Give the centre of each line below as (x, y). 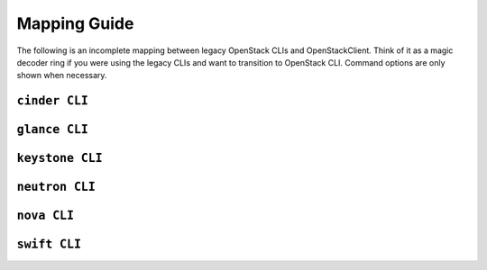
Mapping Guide (75, 23)
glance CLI (53, 130)
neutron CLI (56, 187)
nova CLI (46, 216)
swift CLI (49, 244)
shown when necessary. (62, 76)
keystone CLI (60, 158)
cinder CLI (53, 101)
